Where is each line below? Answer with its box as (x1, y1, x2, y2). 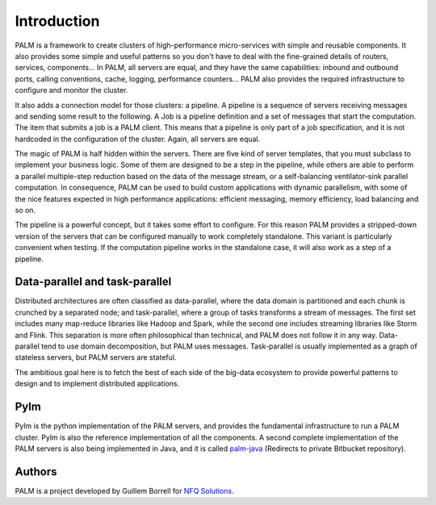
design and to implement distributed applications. (15, 379, 180, 389)
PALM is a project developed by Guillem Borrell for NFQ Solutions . (15, 486, 234, 495)
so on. (15, 206, 36, 215)
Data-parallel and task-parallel (15, 275, 172, 289)
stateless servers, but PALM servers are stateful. (15, 353, 177, 362)
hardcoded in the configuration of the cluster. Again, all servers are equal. (15, 134, 261, 144)
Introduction (15, 12, 100, 30)
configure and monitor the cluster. (15, 86, 128, 95)
